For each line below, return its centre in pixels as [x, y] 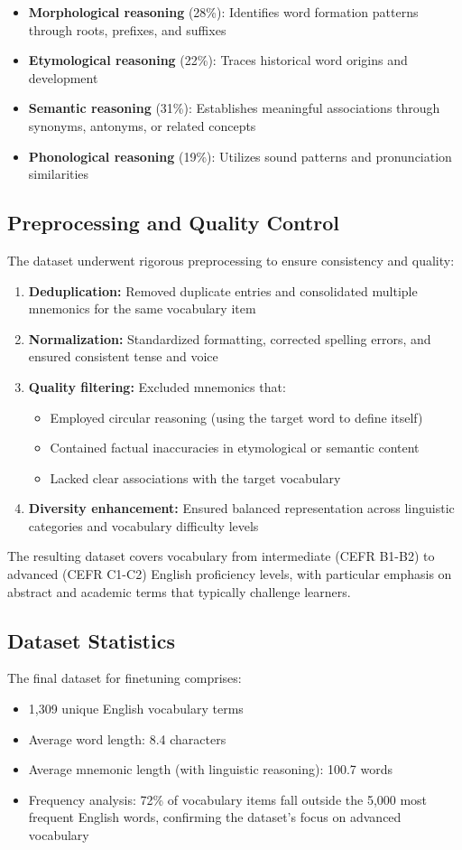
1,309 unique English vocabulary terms [136, 709]
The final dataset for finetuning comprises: [125, 678]
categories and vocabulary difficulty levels [143, 525]
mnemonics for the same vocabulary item [142, 308]
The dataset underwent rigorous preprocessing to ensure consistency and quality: [231, 260]
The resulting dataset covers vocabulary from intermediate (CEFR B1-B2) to [221, 556]
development [63, 77]
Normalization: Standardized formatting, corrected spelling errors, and [230, 338]
